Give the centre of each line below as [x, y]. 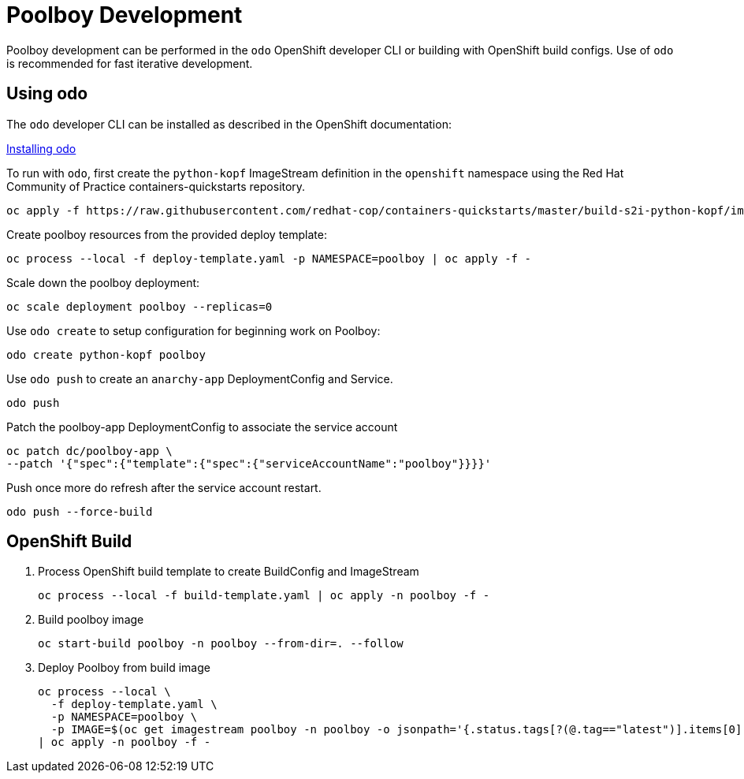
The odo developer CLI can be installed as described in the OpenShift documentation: [229, 124]
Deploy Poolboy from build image [124, 668]
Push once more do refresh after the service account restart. [164, 487]
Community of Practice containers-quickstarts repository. [156, 186]
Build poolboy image [91, 620]
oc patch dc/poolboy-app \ [89, 451]
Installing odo [41, 148]
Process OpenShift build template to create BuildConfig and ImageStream [229, 572]
